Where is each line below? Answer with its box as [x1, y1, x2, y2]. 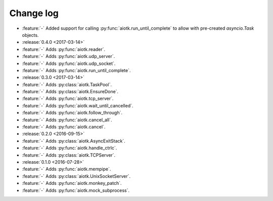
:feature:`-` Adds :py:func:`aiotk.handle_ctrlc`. [22, 145, 117, 151]
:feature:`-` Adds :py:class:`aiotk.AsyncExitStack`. [22, 138, 126, 144]
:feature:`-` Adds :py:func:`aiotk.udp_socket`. [22, 60, 116, 66]
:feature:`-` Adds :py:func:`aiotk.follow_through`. [22, 110, 122, 116]
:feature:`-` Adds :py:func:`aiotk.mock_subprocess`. [22, 187, 130, 193]
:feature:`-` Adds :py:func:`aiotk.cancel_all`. [22, 116, 112, 123]
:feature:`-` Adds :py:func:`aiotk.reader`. [22, 46, 106, 52]
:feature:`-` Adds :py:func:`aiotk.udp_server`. [22, 53, 115, 59]
